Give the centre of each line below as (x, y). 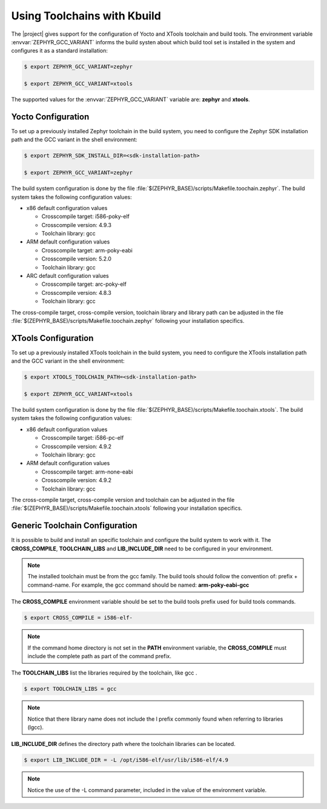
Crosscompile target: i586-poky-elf (86, 216)
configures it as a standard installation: (60, 51)
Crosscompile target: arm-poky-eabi (87, 250)
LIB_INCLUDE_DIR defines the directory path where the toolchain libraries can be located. (123, 744)
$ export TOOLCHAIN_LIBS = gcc (71, 689)
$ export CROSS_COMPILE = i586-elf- (78, 618)
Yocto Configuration (50, 117)
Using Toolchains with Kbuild (86, 16)
